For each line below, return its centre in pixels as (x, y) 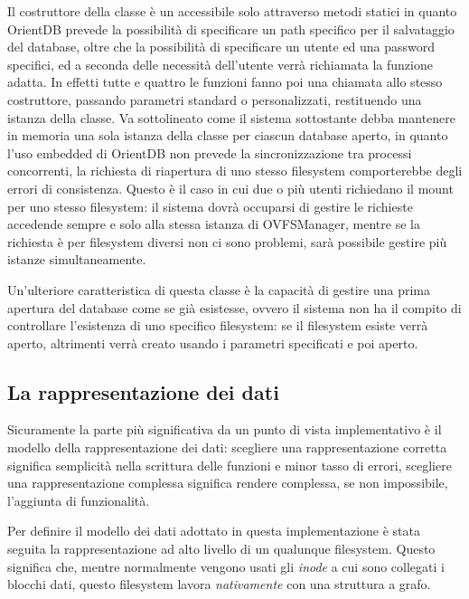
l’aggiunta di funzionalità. (79, 500)
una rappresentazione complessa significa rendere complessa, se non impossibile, (228, 483)
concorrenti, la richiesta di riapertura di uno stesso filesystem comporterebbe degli (235, 171)
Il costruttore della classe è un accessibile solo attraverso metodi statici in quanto (232, 11)
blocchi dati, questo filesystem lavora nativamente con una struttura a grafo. (219, 584)
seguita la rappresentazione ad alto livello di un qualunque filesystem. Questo (221, 549)
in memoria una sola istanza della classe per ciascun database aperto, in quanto (228, 135)
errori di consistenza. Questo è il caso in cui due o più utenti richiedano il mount (230, 188)
